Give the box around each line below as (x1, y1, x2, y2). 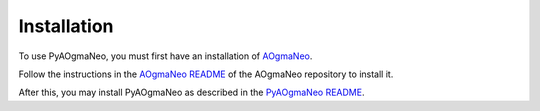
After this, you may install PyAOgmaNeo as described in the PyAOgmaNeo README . (18, 86, 365, 99)
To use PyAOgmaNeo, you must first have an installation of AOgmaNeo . (18, 50, 313, 62)
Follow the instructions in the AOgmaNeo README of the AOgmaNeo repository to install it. (18, 68, 394, 80)
